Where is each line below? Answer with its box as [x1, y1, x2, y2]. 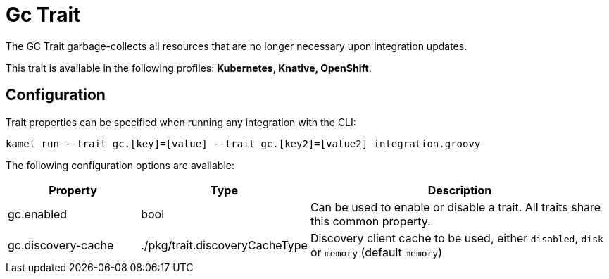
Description [427, 182, 492, 197]
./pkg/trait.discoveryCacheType [141, 237, 308, 252]
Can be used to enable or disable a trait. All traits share [310, 199, 601, 214]
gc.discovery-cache [8, 237, 114, 252]
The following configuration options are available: [6, 159, 235, 171]
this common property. [310, 213, 431, 228]
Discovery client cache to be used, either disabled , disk [310, 230, 603, 245]
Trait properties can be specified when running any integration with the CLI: [6, 116, 356, 128]
